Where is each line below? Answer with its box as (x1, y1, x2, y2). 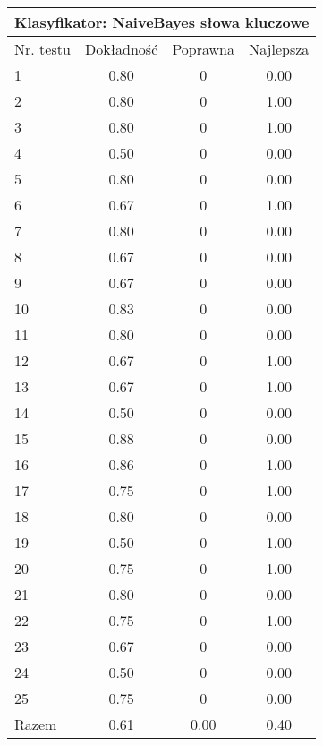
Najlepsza (249, 39, 310, 59)
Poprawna (172, 39, 234, 59)
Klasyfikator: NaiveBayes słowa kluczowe (14, 12, 310, 32)
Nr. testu (14, 39, 71, 59)
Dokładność (84, 39, 158, 59)
